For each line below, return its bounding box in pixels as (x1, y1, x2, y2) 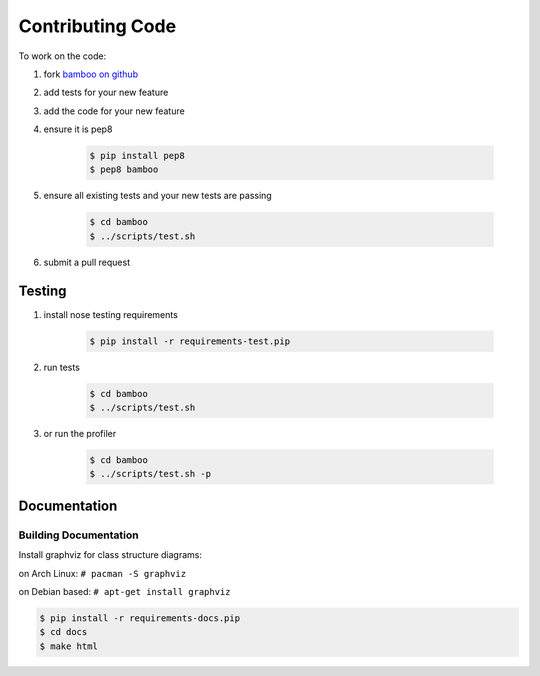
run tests (43, 361, 80, 373)
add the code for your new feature (43, 105, 185, 117)
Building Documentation (18, 528, 139, 542)
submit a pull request (43, 256, 130, 268)
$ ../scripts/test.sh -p (89, 468, 212, 480)
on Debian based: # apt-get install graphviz (18, 585, 231, 597)
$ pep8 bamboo (89, 164, 159, 175)
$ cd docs (39, 626, 88, 638)
